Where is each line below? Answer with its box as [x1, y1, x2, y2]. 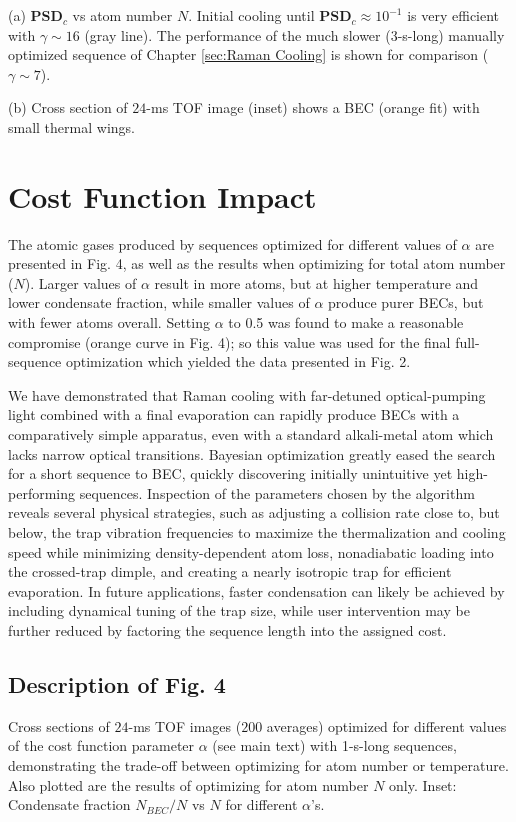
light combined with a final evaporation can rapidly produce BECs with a [8, 404, 460, 425]
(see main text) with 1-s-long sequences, [212, 735, 457, 756]
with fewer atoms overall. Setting [8, 312, 210, 333]
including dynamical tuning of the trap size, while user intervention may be [8, 600, 470, 621]
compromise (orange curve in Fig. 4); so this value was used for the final [8, 331, 451, 352]
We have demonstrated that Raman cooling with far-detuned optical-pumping [8, 384, 486, 405]
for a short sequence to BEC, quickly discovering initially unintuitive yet [8, 463, 453, 484]
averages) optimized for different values [266, 715, 507, 736]
